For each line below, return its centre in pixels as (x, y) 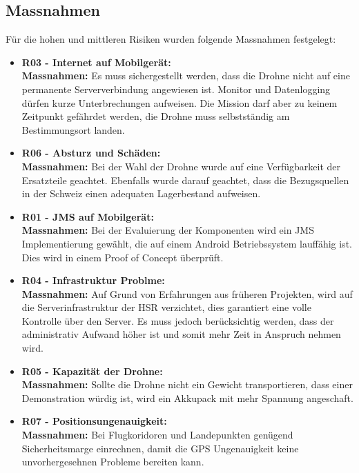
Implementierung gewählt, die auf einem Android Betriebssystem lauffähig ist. (187, 243)
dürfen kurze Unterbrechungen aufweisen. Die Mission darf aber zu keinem (179, 102)
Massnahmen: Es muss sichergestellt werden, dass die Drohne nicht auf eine (186, 76)
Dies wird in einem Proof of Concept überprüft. (123, 257)
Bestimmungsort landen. (73, 129)
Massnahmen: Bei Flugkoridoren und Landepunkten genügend (157, 435)
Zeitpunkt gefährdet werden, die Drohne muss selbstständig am (156, 116)
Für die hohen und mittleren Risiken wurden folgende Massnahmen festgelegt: (171, 39)
